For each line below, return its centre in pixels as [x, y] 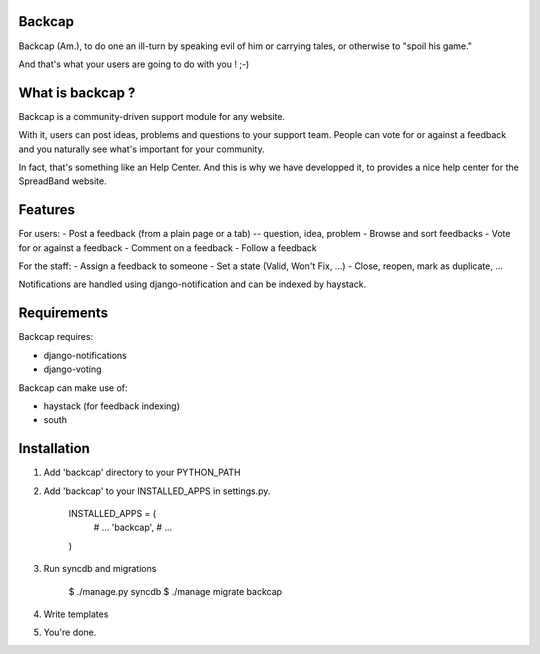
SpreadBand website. [62, 181]
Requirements [63, 313]
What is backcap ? [77, 92]
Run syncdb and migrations [100, 569]
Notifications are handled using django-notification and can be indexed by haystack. [192, 284]
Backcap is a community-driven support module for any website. [151, 116]
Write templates [76, 614]
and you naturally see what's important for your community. [141, 149]
